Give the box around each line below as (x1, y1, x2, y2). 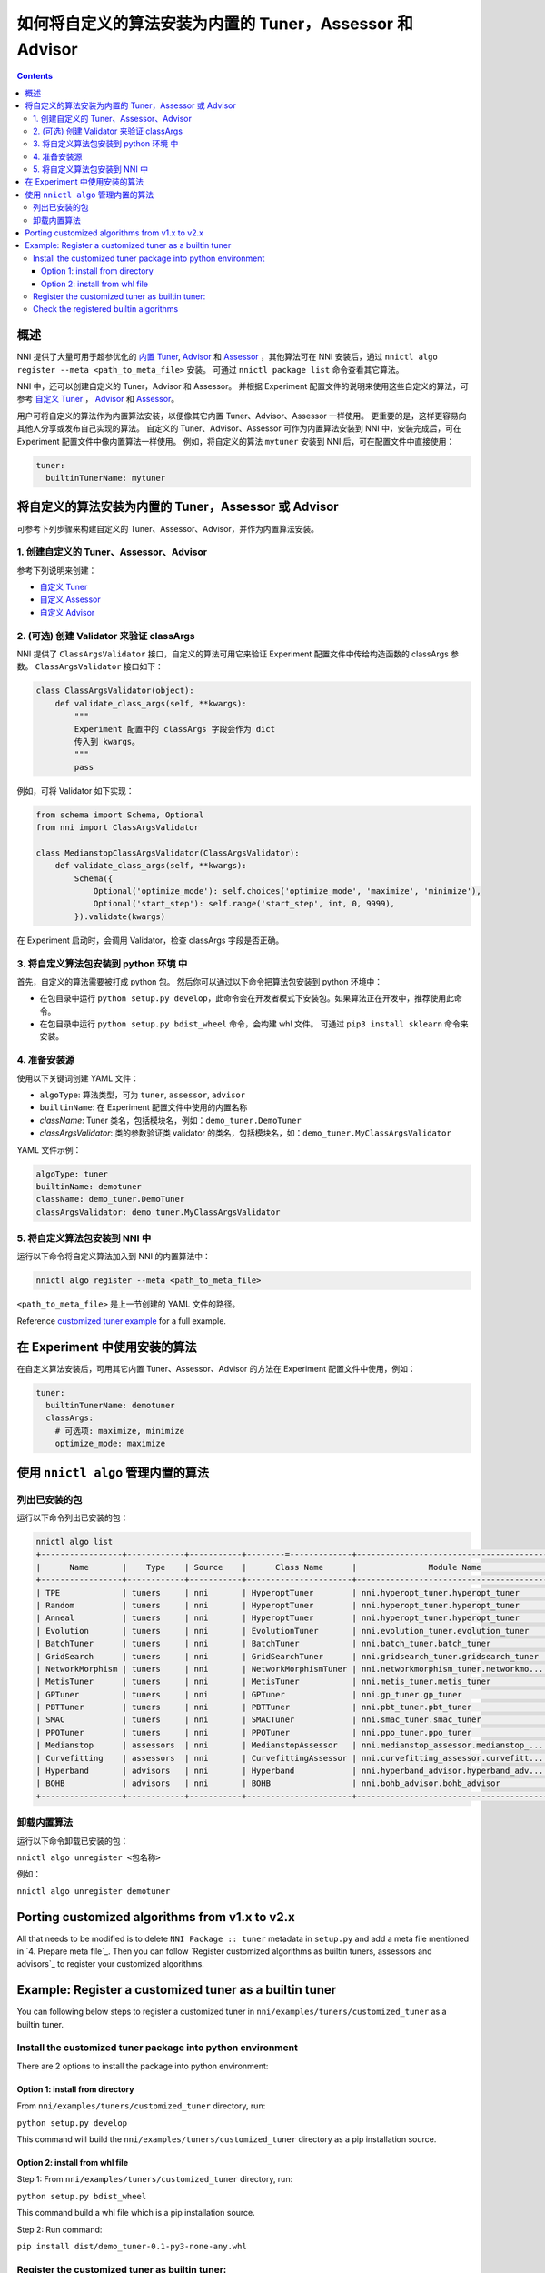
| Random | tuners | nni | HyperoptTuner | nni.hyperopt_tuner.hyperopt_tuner (35, 1600, 520, 1610)
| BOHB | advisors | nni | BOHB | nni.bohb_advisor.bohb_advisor (35, 1778, 501, 1788)
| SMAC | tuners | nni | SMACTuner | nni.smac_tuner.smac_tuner (35, 1715, 481, 1725)
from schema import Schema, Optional (35, 809, 204, 820)
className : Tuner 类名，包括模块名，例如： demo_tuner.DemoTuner (39, 1115, 302, 1126)
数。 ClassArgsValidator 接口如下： (16, 661, 163, 672)
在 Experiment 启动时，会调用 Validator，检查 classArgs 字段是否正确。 (16, 935, 284, 946)
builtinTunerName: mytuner (45, 473, 166, 483)
